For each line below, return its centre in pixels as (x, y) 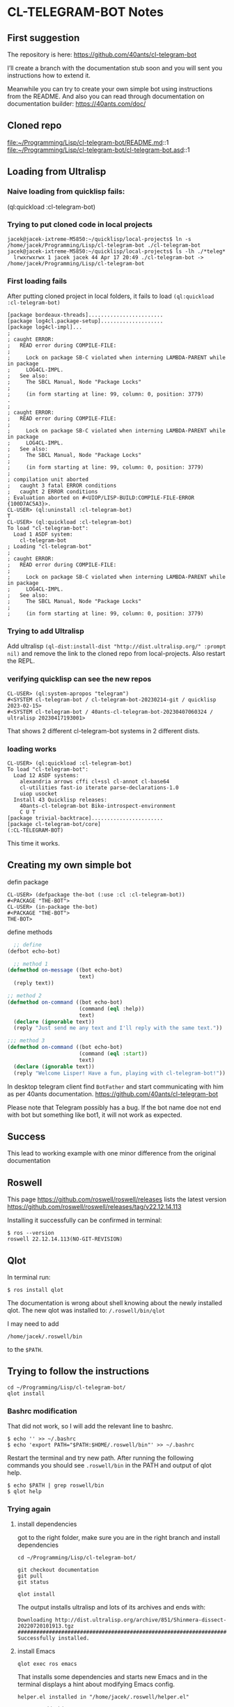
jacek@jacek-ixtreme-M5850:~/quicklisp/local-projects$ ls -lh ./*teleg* (117, 251)
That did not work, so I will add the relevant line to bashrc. (91, 1426)
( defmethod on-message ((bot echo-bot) (65, 970)
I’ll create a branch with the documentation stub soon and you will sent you (115, 68)
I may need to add (33, 1323)
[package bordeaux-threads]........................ (85, 315)
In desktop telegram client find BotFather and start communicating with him (116, 1086)
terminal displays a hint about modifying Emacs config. (96, 1684)
